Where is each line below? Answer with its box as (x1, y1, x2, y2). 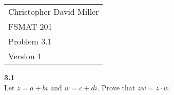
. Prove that (97, 82, 136, 92)
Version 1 (8, 50, 42, 62)
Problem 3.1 (8, 35, 52, 47)
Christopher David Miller (8, 6, 99, 17)
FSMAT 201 (8, 20, 52, 32)
